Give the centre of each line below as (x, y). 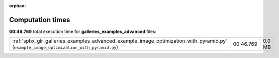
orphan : (18, 6)
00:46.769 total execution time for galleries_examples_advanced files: (83, 31)
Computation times (40, 20)
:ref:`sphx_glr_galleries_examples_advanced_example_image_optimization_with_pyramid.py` (120, 41)
